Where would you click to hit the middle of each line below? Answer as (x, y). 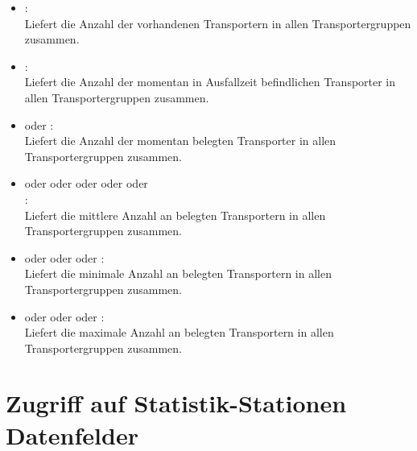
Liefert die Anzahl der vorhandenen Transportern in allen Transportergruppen (218, 23)
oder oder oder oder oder (86, 183)
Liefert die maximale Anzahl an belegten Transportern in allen (179, 332)
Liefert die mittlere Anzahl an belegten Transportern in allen (175, 215)
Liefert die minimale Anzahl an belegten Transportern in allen (178, 273)
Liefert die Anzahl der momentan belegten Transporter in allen (180, 141)
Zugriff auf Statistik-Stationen (176, 403)
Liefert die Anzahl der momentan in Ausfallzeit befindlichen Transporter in (210, 82)
